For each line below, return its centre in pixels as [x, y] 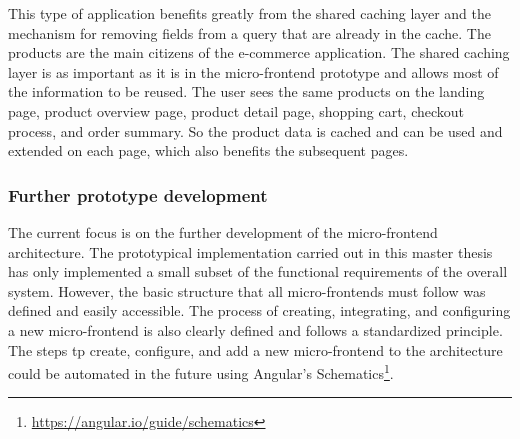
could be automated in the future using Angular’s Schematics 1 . [201, 371]
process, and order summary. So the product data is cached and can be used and [255, 130]
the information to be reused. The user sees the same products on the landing [246, 91]
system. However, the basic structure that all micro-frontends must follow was [247, 290]
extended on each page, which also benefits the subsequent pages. [208, 150]
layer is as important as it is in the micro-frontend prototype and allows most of [253, 71]
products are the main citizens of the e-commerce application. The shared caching [259, 52]
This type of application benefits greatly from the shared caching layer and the [250, 13]
